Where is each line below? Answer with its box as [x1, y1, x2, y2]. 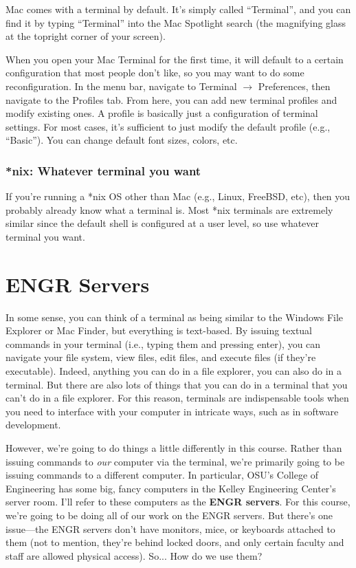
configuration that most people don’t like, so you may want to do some [5, 65, 304, 80]
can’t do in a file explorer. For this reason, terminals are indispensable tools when [5, 391, 349, 405]
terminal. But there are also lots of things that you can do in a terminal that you [5, 377, 348, 391]
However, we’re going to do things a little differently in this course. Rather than [5, 441, 342, 455]
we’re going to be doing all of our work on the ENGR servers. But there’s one [5, 507, 333, 522]
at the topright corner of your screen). [5, 29, 166, 43]
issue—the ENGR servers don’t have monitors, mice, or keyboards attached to [5, 521, 335, 536]
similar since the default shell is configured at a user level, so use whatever [5, 216, 320, 230]
